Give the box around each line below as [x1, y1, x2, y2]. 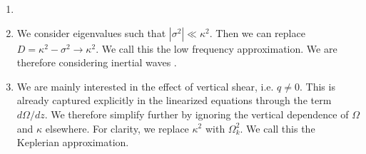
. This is [299, 78, 335, 93]
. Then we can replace [209, 25, 305, 40]
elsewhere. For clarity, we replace [45, 120, 189, 135]
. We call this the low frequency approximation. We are [96, 41, 337, 56]
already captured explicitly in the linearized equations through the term [16, 93, 332, 108]
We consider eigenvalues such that [16, 25, 166, 40]
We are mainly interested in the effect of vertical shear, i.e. [16, 78, 274, 93]
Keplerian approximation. [16, 135, 129, 150]
